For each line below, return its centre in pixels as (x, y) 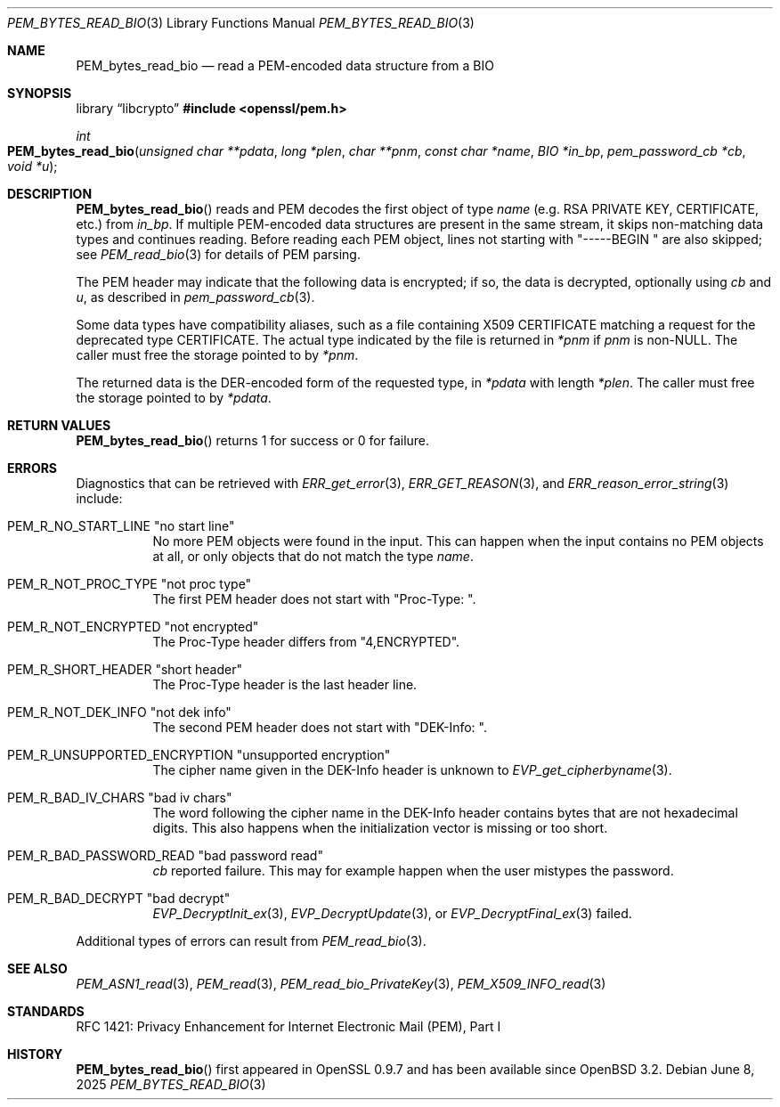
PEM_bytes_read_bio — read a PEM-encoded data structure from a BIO (285, 65)
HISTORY (35, 1054)
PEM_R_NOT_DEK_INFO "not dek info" (119, 712)
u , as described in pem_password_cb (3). (195, 297)
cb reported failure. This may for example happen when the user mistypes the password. (413, 871)
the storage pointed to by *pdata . (174, 398)
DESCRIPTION (50, 194)
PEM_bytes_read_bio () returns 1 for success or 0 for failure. (253, 440)
